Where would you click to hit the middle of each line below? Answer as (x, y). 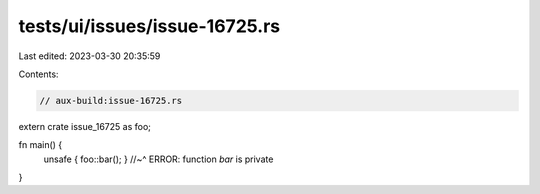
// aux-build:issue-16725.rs (111, 100)
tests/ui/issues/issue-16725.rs (149, 26)
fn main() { (40, 145)
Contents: (38, 74)
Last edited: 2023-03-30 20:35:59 (89, 56)
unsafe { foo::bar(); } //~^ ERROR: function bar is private (158, 159)
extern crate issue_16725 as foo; (85, 126)
